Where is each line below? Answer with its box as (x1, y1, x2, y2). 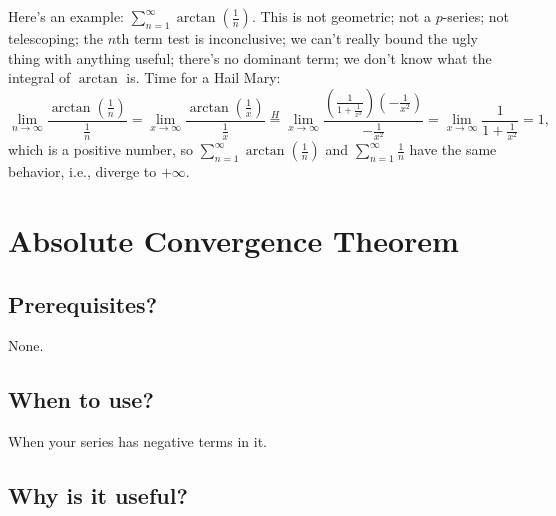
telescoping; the (8, 28, 103, 48)
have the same (409, 139, 497, 160)
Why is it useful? (8, 480, 188, 511)
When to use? (8, 384, 154, 415)
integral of (8, 67, 71, 88)
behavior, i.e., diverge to (8, 161, 157, 182)
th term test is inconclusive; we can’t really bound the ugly (116, 28, 478, 48)
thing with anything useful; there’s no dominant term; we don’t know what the (8, 47, 492, 68)
